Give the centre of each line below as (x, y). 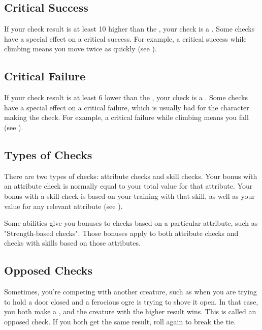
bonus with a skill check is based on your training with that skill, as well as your (129, 196)
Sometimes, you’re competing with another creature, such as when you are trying (130, 292)
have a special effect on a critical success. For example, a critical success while (125, 38)
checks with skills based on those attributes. (72, 243)
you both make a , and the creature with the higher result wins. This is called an (130, 311)
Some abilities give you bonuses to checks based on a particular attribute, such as (131, 223)
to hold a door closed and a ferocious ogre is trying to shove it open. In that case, (131, 301)
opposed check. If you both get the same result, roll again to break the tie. (120, 321)
